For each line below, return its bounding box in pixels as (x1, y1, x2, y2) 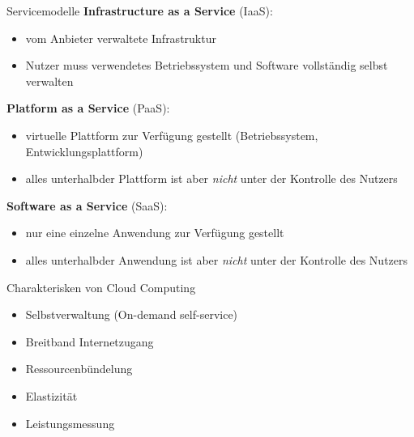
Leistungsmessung (25, 414, 115, 431)
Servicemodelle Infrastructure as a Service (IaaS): (6, 2, 273, 19)
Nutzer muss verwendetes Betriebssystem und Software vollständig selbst (25, 57, 388, 74)
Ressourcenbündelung (25, 360, 133, 377)
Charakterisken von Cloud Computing (6, 278, 196, 295)
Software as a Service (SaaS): (6, 197, 168, 214)
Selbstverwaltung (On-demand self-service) (25, 306, 238, 323)
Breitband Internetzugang (25, 333, 154, 350)
